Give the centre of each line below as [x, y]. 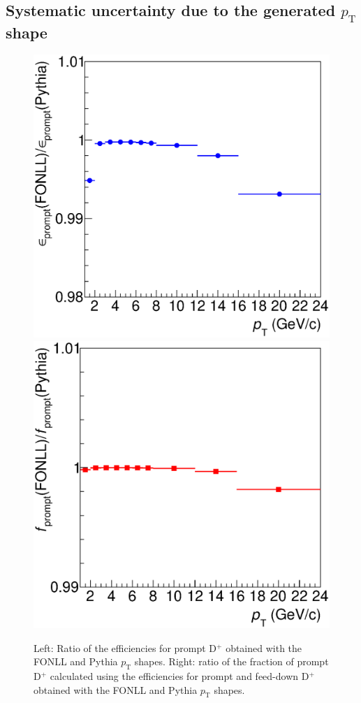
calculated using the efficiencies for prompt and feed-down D [179, 676]
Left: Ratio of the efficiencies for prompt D [125, 647]
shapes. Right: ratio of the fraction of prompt [231, 661]
